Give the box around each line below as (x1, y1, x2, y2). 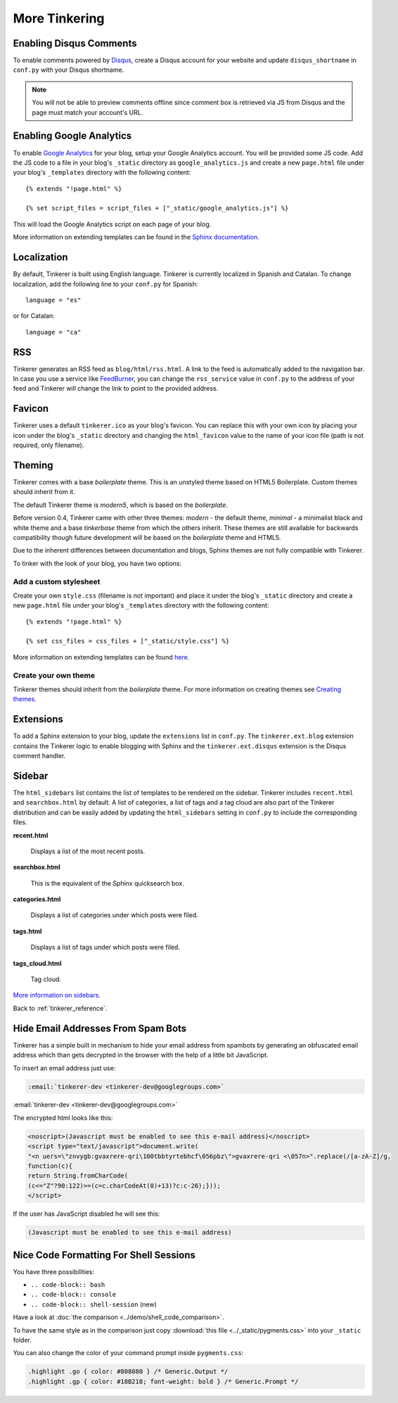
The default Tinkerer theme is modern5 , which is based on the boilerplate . (13, 501, 229, 509)
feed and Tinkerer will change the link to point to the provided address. (13, 384, 219, 393)
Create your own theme (13, 670, 95, 680)
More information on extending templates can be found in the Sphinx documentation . (13, 233, 259, 241)
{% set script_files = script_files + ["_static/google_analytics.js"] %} (25, 204, 289, 213)
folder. (13, 1336, 32, 1345)
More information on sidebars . (13, 991, 101, 1000)
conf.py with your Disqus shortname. (13, 65, 124, 74)
